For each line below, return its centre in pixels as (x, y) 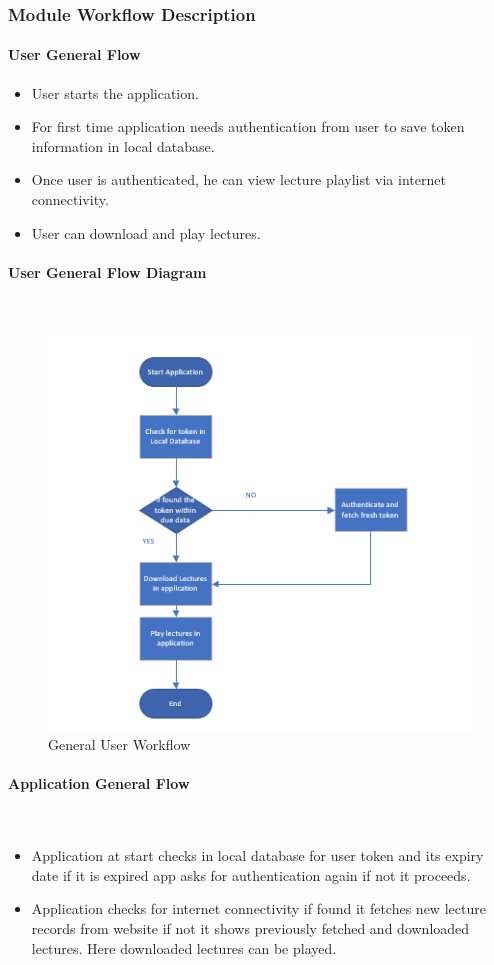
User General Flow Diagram (107, 271)
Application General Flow (99, 783)
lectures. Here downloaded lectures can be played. (184, 947)
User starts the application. (115, 92)
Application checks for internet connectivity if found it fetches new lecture (258, 908)
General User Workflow (119, 744)
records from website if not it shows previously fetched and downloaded (250, 928)
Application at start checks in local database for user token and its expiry (257, 855)
